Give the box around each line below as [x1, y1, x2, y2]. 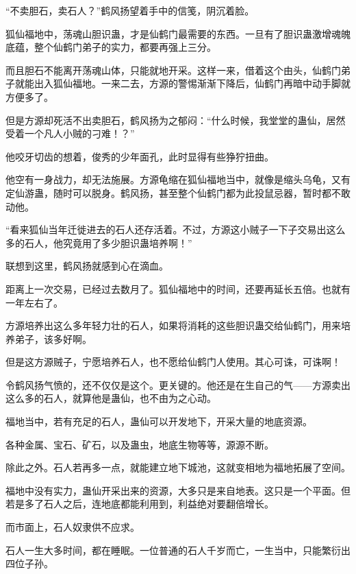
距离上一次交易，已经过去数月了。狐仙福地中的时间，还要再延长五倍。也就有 [5, 281, 351, 296]
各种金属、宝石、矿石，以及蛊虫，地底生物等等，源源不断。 [5, 437, 274, 451]
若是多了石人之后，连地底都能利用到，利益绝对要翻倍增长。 [5, 497, 274, 511]
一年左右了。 [5, 295, 63, 309]
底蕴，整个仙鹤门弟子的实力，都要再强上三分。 [5, 40, 216, 54]
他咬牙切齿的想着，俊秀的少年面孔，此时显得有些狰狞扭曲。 [5, 149, 274, 163]
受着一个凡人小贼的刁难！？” [5, 126, 135, 141]
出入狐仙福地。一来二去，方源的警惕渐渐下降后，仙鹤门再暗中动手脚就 [34, 76, 351, 91]
